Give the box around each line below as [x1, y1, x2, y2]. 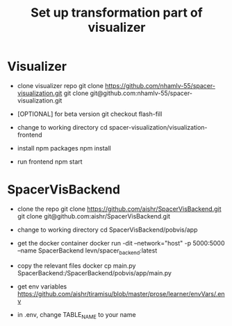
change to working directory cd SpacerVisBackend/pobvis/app [17, 225, 198, 234]
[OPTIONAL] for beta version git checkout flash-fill [17, 110, 163, 118]
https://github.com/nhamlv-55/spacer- [105, 81, 215, 89]
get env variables [17, 282, 67, 291]
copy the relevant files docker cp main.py [17, 261, 136, 270]
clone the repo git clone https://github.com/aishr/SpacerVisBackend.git [17, 205, 222, 213]
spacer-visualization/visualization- [108, 123, 208, 131]
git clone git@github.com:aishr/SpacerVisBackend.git [17, 212, 171, 220]
